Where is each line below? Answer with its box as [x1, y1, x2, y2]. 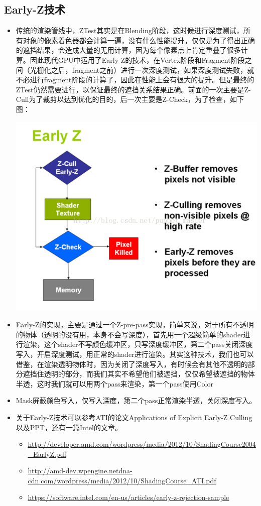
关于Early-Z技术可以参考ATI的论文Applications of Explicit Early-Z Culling [16, 412, 252, 422]
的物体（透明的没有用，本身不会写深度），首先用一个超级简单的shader [16, 329, 243, 339]
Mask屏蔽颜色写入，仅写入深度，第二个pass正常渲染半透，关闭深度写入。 [16, 395, 256, 406]
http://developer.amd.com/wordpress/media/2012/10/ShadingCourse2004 [28, 439, 256, 449]
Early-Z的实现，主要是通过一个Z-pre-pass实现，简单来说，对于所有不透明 [16, 319, 254, 330]
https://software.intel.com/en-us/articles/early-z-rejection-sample [28, 492, 229, 502]
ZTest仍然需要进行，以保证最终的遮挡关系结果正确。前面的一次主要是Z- [16, 84, 251, 94]
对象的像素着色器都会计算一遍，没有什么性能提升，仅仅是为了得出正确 [23, 35, 255, 45]
